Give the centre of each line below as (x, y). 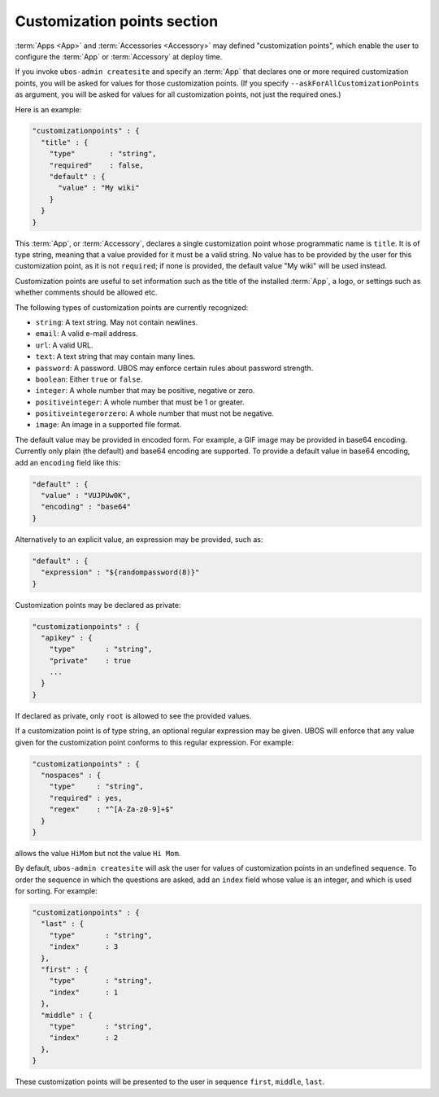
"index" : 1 (84, 992)
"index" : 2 (84, 1038)
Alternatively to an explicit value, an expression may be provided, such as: (139, 539)
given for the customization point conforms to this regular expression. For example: (154, 742)
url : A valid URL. (64, 345)
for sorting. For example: (56, 891)
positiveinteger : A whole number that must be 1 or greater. (140, 402)
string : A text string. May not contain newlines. (117, 322)
